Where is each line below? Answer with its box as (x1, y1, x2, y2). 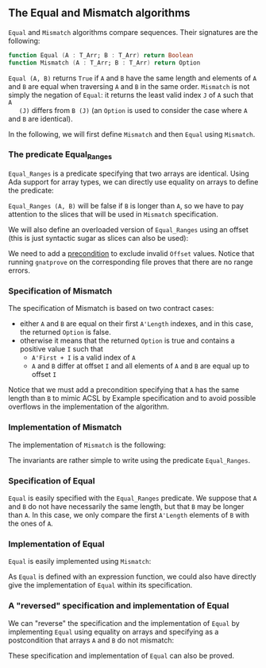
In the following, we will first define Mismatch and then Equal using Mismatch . (8, 129, 256, 138)
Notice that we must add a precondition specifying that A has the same (8, 385, 240, 394)
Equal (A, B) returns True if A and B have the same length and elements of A (8, 73, 256, 83)
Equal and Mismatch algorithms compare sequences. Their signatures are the (8, 27, 258, 37)
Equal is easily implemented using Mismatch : (8, 557, 152, 566)
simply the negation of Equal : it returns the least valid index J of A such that (8, 90, 254, 99)
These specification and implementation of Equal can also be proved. (8, 651, 235, 660)
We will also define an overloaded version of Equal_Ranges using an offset (8, 225, 249, 235)
